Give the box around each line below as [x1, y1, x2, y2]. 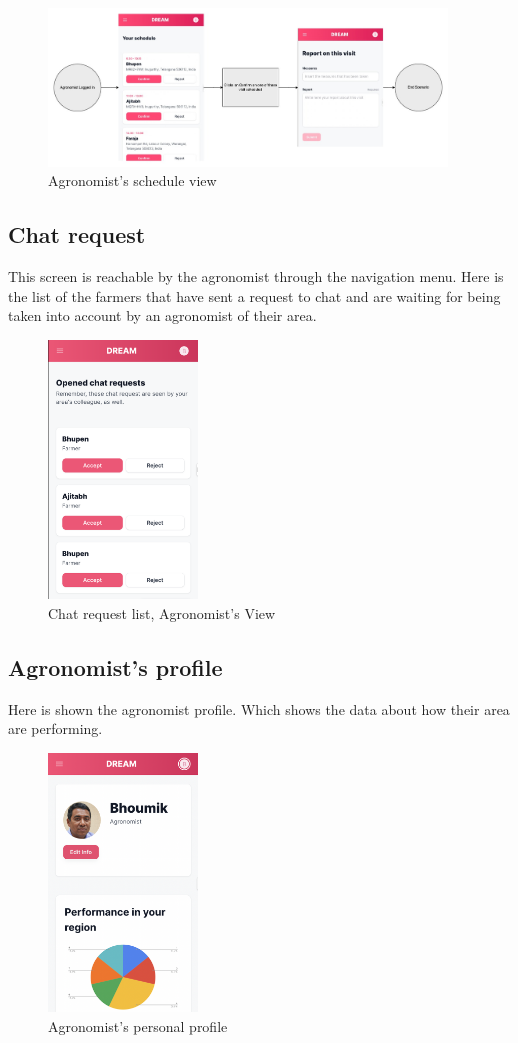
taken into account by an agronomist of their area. [8, 305, 317, 326]
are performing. [8, 718, 103, 739]
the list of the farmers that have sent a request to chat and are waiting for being [8, 285, 501, 306]
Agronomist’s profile [8, 651, 223, 682]
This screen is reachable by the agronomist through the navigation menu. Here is [8, 266, 504, 287]
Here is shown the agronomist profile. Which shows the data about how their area [8, 698, 510, 719]
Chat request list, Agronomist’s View [48, 602, 276, 623]
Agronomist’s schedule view [48, 170, 217, 191]
